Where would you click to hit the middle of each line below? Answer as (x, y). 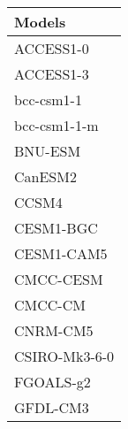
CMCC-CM (50, 305)
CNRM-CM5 (54, 330)
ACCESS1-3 (52, 74)
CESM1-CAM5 (61, 253)
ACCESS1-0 (52, 48)
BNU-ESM (48, 151)
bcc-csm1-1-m (56, 125)
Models (40, 22)
